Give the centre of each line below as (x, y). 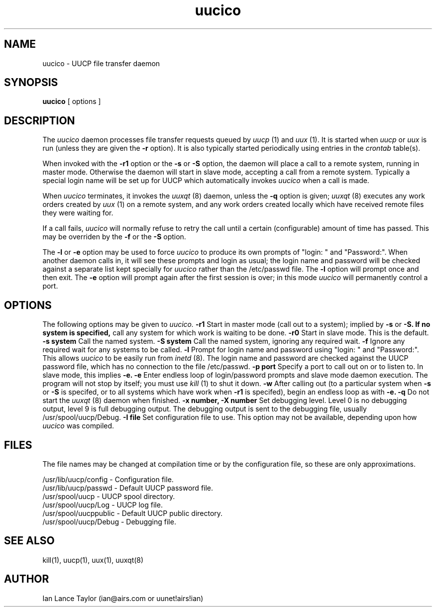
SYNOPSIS (31, 83)
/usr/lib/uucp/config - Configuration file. (108, 479)
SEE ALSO (29, 541)
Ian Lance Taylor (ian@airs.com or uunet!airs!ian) (123, 598)
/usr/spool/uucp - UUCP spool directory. (109, 496)
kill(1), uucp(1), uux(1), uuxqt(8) (93, 560)
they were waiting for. (78, 213)
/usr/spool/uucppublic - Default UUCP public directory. (133, 513)
